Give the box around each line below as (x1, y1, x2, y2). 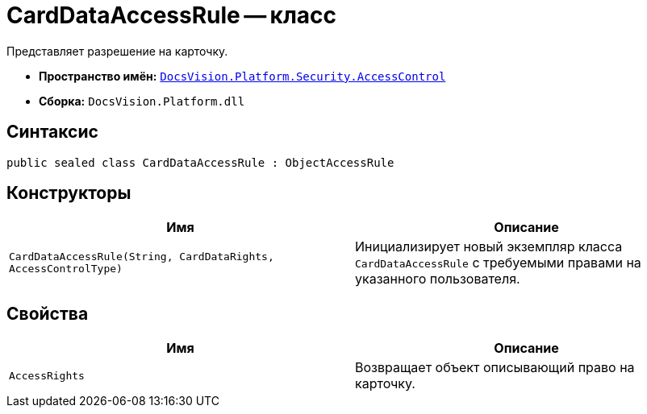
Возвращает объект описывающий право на (355, 359, 635, 376)
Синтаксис (6, 122, 98, 143)
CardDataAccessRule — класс (6, 2, 337, 29)
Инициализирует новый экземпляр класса (355, 238, 623, 255)
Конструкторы (6, 183, 131, 204)
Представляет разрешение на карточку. (6, 43, 228, 58)
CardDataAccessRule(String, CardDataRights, (9, 250, 274, 263)
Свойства (6, 303, 89, 324)
